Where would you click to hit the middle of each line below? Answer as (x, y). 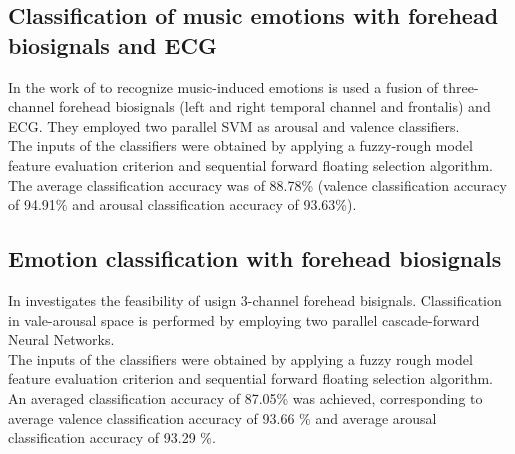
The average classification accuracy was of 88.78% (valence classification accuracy (257, 184)
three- (460, 86)
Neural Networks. (61, 339)
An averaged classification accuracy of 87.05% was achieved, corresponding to (245, 397)
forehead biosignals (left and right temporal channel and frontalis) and (274, 106)
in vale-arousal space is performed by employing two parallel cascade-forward (244, 319)
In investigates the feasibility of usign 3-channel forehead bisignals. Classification (255, 299)
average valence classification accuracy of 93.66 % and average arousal (222, 417)
